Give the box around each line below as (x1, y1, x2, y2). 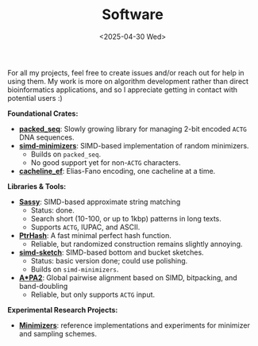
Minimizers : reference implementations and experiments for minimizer (18, 320, 251, 330)
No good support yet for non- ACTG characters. (30, 157, 181, 167)
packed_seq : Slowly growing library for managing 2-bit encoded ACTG (18, 124, 247, 133)
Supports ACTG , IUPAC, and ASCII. (30, 222, 141, 232)
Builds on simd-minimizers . (30, 264, 119, 274)
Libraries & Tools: (7, 181, 67, 191)
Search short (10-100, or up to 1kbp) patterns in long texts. (30, 213, 221, 223)
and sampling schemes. (18, 329, 97, 338)
